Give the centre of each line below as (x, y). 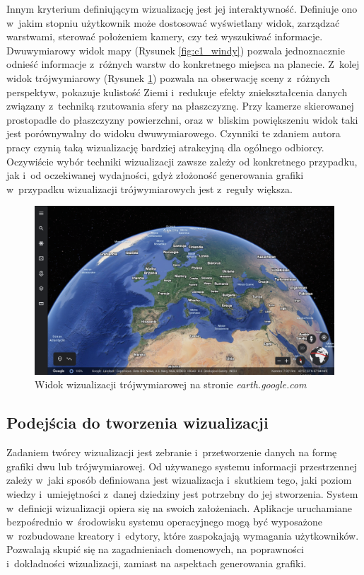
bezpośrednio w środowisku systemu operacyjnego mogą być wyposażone (165, 522)
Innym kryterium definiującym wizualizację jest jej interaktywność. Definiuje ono (182, 8)
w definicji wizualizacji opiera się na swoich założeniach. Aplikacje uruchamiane (180, 507)
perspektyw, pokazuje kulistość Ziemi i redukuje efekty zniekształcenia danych (177, 92)
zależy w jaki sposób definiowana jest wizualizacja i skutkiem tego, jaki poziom (179, 480)
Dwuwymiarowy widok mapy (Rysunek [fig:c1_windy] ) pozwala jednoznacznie (176, 50)
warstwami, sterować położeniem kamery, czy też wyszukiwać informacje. (165, 36)
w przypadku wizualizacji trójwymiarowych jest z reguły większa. (149, 188)
